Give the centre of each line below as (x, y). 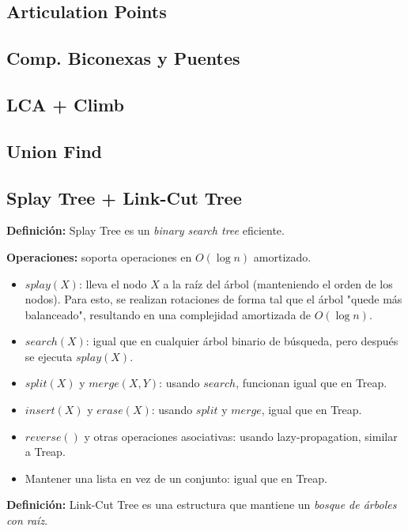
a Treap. (45, 452)
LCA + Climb (65, 104)
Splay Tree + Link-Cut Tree (124, 197)
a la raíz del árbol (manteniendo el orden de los (278, 283)
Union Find (54, 151)
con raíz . (27, 520)
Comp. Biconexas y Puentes (123, 58)
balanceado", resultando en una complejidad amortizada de (168, 314)
